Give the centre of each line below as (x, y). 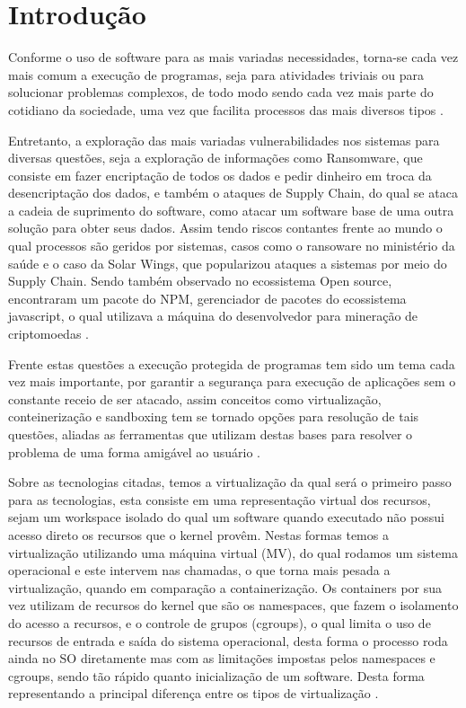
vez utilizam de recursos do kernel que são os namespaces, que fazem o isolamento (233, 605)
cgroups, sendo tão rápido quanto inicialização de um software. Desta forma (216, 675)
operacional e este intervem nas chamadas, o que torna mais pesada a (199, 570)
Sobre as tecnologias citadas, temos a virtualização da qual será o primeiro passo (230, 482)
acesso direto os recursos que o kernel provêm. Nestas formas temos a (198, 534)
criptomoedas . (48, 334)
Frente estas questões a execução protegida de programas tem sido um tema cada (232, 363)
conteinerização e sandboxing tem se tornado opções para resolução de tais (214, 416)
